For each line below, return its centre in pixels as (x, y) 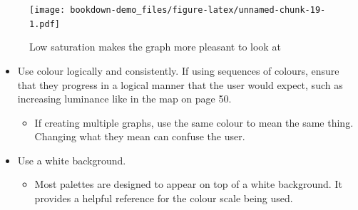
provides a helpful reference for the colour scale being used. (164, 198)
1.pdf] (45, 24)
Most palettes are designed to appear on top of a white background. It (188, 184)
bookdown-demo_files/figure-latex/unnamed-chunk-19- (198, 10)
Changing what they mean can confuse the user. (140, 136)
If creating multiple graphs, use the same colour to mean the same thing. (194, 122)
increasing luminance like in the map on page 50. (124, 99)
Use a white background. (72, 160)
